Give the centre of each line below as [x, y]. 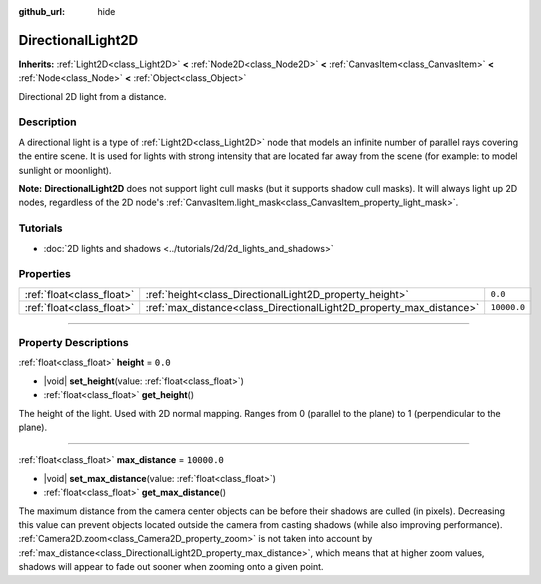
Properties [45, 274]
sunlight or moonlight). [65, 170]
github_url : [41, 11]
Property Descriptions [73, 343]
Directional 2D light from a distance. [92, 96]
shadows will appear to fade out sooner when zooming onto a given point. [171, 567]
